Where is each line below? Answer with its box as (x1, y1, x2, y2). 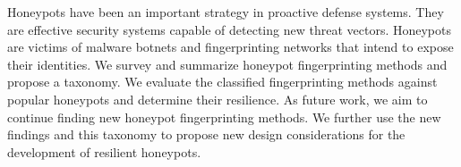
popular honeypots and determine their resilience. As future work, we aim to (7, 89, 428, 108)
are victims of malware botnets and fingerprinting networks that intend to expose (7, 38, 454, 56)
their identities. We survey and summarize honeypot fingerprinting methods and (7, 54, 448, 73)
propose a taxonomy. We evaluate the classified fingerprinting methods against (7, 72, 438, 91)
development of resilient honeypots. (7, 142, 201, 161)
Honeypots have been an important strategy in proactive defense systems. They (7, 3, 444, 21)
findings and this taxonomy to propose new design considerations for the (7, 125, 406, 144)
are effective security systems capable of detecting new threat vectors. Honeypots (7, 20, 451, 38)
